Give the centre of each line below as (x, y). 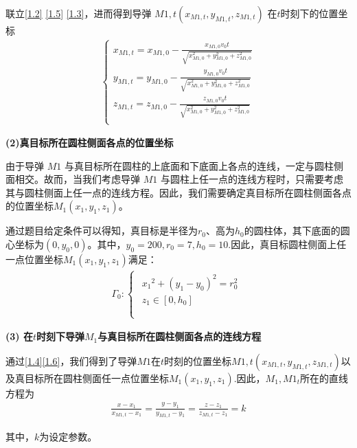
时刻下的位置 (309, 13)
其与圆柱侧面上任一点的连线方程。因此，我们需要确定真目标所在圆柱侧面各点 (178, 192)
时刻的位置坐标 (198, 360)
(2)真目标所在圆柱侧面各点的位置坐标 (90, 143)
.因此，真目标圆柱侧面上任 (287, 244)
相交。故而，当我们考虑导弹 (77, 179)
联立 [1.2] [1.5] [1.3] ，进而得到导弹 (79, 13)
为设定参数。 (68, 437)
